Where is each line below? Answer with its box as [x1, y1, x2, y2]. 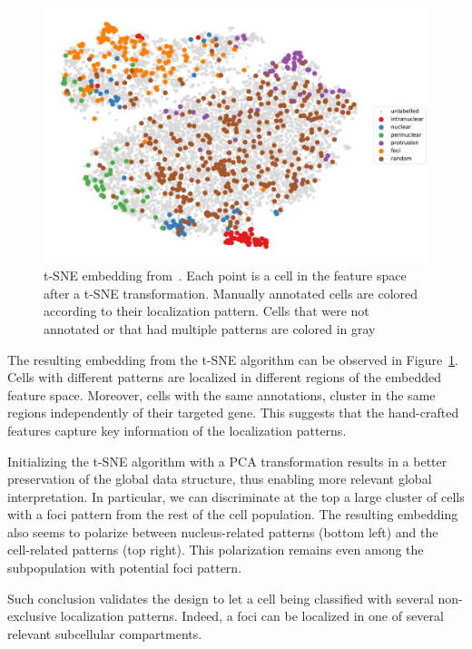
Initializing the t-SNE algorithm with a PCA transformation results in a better [7, 451, 447, 470]
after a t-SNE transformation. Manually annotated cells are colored [44, 283, 418, 302]
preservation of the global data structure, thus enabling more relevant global [7, 469, 432, 488]
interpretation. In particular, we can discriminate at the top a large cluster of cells [7, 487, 465, 506]
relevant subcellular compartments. [7, 624, 202, 643]
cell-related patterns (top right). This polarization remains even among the [7, 540, 424, 559]
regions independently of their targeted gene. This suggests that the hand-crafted [7, 403, 459, 422]
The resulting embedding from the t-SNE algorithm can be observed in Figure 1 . [7, 349, 459, 369]
